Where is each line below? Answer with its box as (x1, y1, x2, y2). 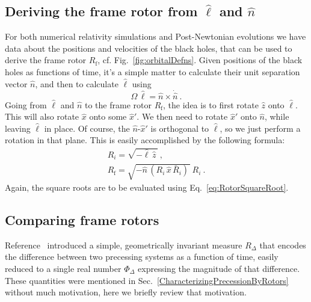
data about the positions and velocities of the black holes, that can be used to (5, 42, 292, 54)
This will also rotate (5, 110, 79, 123)
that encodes (259, 238, 306, 251)
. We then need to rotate (137, 110, 228, 123)
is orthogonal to (150, 122, 209, 134)
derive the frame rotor (5, 54, 87, 66)
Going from (5, 98, 47, 111)
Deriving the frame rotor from (5, 2, 198, 20)
